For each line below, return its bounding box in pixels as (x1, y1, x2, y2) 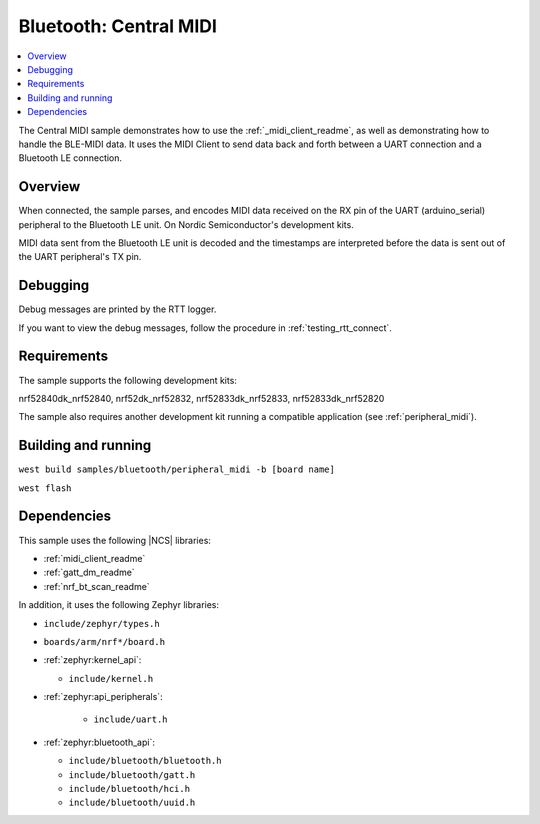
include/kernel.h (68, 673, 154, 684)
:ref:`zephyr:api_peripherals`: (43, 691, 164, 703)
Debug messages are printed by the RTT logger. (18, 303, 217, 315)
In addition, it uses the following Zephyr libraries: (18, 599, 220, 611)
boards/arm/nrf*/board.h (43, 636, 165, 647)
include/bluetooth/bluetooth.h (68, 755, 222, 767)
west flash (18, 482, 72, 494)
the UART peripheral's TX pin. (18, 251, 142, 263)
